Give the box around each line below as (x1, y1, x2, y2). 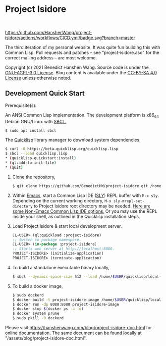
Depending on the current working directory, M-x (12, 198, 111, 203)
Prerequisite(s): (5, 102, 37, 108)
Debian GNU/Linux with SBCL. (5, 118, 67, 124)
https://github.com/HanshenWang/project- (5, 29, 93, 35)
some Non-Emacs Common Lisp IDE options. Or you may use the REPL (12, 208, 158, 214)
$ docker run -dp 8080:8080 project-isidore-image (12, 302, 119, 307)
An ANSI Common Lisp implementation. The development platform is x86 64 (5, 112, 159, 119)
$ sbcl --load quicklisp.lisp (5, 151, 68, 156)
